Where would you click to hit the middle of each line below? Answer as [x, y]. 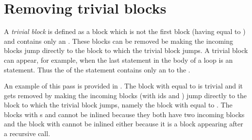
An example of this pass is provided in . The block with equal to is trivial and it [124, 86]
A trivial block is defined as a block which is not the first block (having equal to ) [125, 31]
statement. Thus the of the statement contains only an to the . [97, 69]
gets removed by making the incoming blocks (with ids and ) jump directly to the [126, 95]
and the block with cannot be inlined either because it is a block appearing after [124, 124]
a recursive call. [27, 133]
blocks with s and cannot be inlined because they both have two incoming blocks [124, 114]
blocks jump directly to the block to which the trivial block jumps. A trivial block [126, 50]
